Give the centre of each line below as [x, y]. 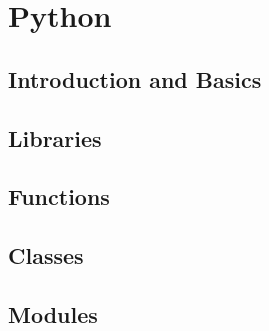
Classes [46, 255]
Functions [59, 196]
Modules [53, 313]
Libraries [55, 137]
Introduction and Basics [135, 78]
